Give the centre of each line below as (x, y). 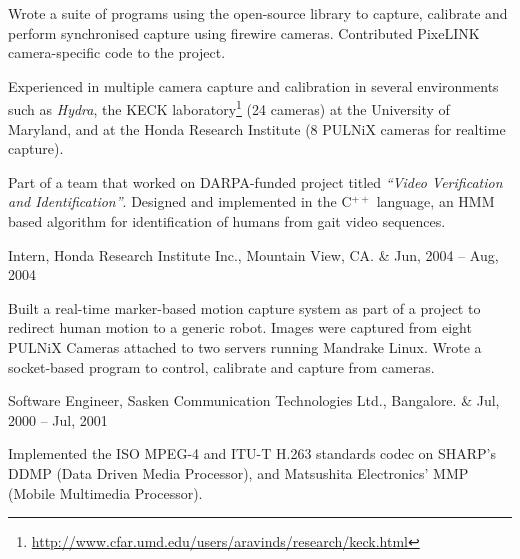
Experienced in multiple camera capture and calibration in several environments (253, 85)
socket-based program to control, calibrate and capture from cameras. (221, 366)
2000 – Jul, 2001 (58, 419)
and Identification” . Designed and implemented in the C (180, 201)
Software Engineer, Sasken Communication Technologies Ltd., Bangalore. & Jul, (254, 400)
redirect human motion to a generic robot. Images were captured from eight (240, 327)
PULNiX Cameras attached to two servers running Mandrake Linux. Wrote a (245, 346)
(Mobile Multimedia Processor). (105, 492)
